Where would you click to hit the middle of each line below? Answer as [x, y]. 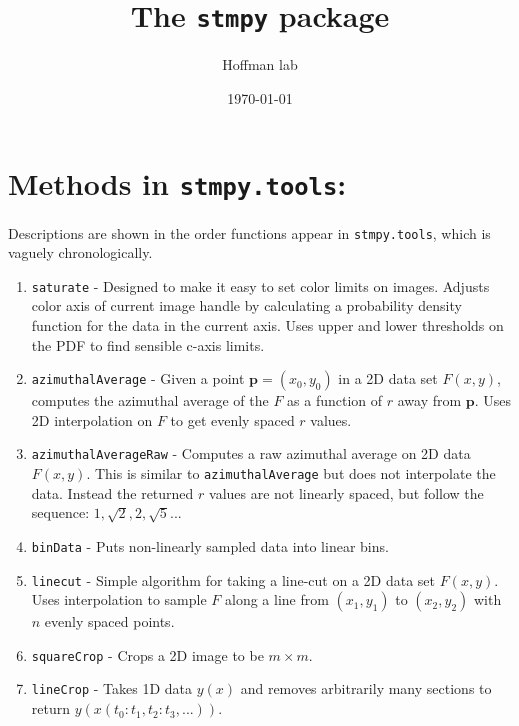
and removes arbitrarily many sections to [366, 688]
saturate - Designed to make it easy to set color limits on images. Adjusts [260, 285]
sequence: [60, 512]
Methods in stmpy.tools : [177, 183]
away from [429, 400]
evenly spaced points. [109, 621]
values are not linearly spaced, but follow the [346, 492]
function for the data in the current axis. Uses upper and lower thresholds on [267, 325]
